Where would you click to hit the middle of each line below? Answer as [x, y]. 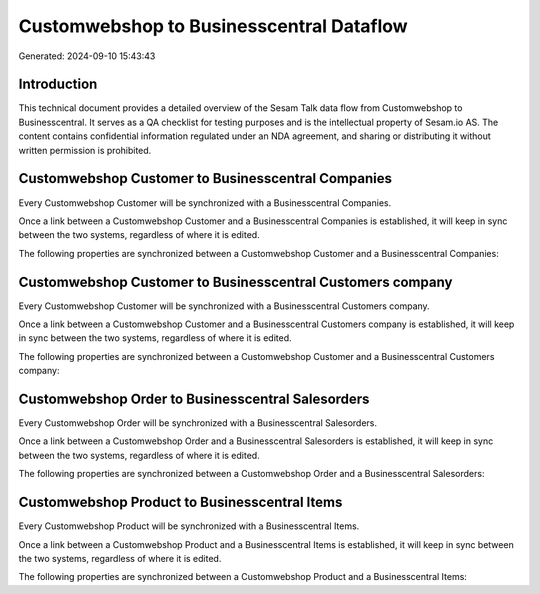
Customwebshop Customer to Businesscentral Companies [205, 178]
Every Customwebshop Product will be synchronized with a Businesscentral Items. [189, 526]
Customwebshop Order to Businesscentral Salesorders [194, 398]
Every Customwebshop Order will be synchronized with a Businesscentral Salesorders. [197, 423]
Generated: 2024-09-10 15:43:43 [87, 56]
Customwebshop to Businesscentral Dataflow [213, 26]
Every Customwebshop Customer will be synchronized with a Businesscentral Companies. [205, 202]
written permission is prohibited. [85, 150]
